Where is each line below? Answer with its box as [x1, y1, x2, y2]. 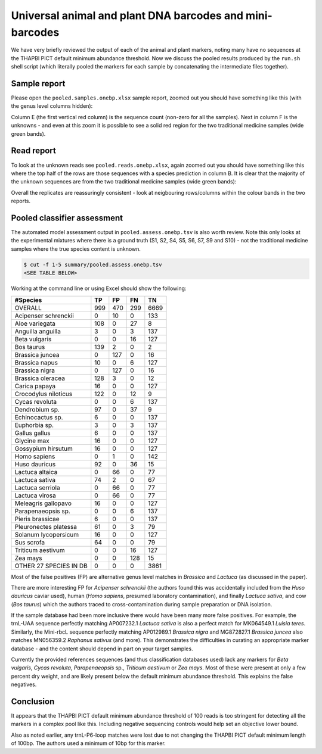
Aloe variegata [14, 319, 56, 328]
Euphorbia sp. [14, 420, 54, 429]
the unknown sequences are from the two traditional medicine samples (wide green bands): [11, 178, 237, 185]
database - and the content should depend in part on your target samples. [11, 645, 193, 652]
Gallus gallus [14, 429, 51, 437]
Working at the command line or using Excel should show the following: [11, 285, 187, 292]
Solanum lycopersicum [14, 530, 79, 538]
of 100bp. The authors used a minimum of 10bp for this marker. [11, 740, 166, 747]
